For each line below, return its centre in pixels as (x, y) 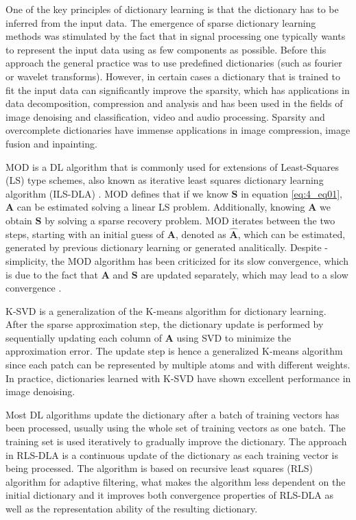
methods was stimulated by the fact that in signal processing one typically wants (176, 36)
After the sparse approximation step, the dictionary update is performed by (165, 324)
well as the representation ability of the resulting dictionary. (132, 508)
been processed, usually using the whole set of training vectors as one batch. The (176, 428)
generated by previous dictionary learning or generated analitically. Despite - (167, 247)
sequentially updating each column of (84, 337)
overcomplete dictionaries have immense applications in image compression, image (178, 130)
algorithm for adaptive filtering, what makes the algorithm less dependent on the (176, 481)
